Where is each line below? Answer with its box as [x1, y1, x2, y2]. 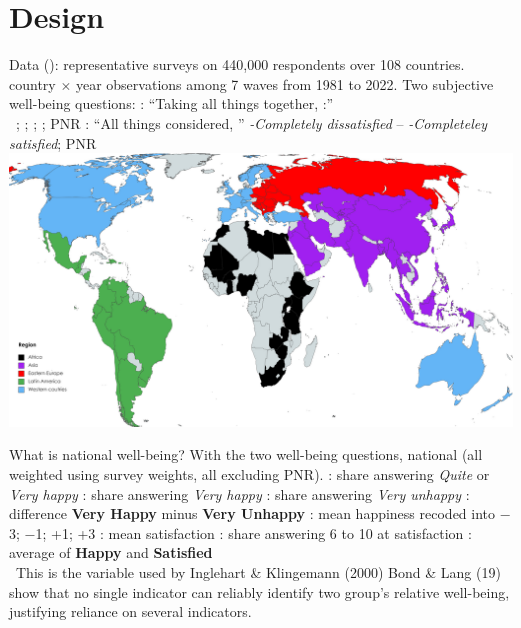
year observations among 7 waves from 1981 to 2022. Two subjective [75, 73, 494, 94]
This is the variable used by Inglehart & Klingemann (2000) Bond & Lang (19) [15, 561, 501, 582]
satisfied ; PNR [9, 132, 97, 153]
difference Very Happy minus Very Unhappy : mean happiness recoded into [9, 503, 496, 524]
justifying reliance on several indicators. [9, 601, 252, 622]
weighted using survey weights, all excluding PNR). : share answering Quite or [9, 463, 490, 484]
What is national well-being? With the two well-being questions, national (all [9, 444, 483, 465]
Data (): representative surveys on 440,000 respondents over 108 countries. [9, 54, 465, 75]
